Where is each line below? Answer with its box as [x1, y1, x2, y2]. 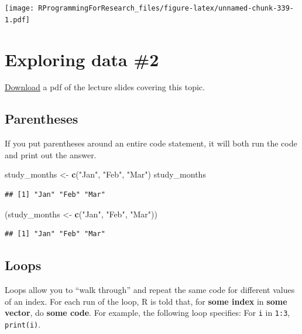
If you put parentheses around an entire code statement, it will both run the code [5, 137, 297, 149]
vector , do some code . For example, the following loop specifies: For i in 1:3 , [5, 306, 290, 319]
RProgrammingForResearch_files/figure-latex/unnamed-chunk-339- [38, 4, 294, 12]
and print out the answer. [5, 148, 97, 161]
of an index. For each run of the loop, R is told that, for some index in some [5, 295, 287, 307]
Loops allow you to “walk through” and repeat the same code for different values [5, 284, 295, 295]
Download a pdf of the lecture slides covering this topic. [5, 81, 205, 93]
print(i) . [5, 318, 41, 330]
